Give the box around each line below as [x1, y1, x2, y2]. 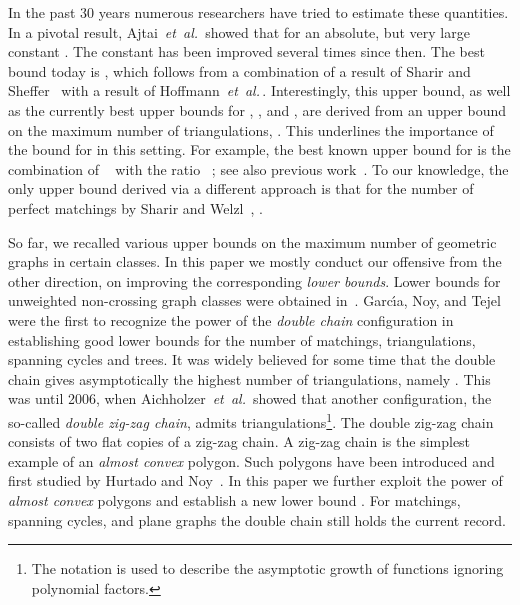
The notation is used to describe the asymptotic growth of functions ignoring [31, 558, 504, 579]
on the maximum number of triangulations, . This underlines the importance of [8, 119, 494, 140]
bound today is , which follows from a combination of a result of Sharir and [8, 60, 471, 81]
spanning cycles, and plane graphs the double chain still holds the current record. [8, 509, 507, 530]
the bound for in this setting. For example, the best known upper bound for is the [8, 139, 511, 160]
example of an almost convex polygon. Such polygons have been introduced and [8, 450, 495, 471]
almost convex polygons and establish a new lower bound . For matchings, [8, 489, 461, 510]
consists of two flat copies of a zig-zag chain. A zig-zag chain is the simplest [8, 431, 471, 452]
